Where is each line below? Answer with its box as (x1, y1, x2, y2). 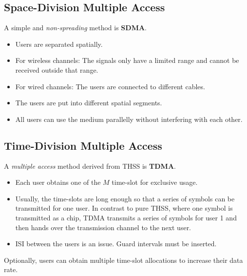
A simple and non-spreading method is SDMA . (4, 22, 147, 33)
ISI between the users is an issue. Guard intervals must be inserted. (15, 238, 217, 249)
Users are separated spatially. (15, 39, 103, 49)
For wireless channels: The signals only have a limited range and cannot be (15, 55, 239, 65)
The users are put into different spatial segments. (15, 98, 162, 108)
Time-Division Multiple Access (4, 138, 162, 153)
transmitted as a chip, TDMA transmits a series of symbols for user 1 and (15, 212, 237, 222)
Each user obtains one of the (15, 177, 101, 187)
